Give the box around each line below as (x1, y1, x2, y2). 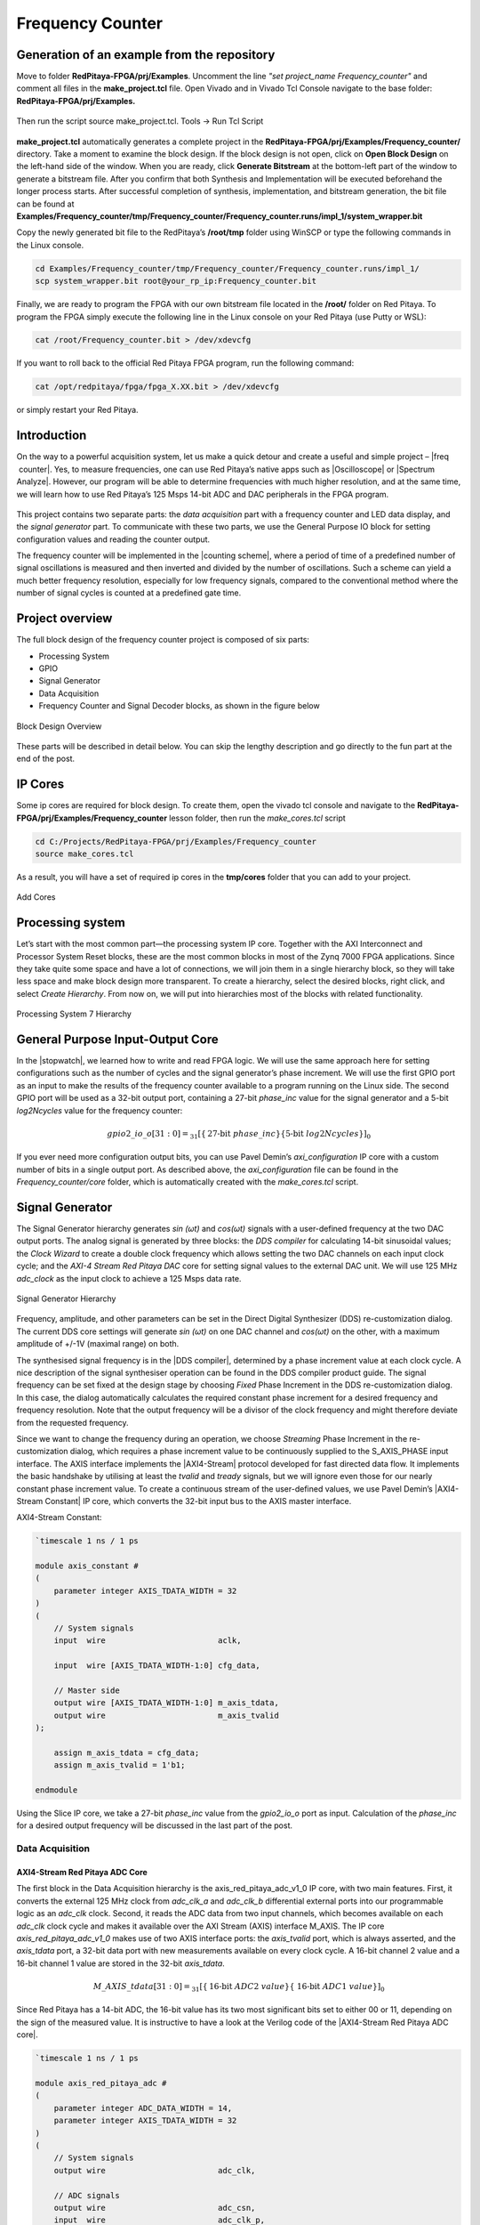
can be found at (16, 198, 75, 209)
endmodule (35, 1785, 78, 1795)
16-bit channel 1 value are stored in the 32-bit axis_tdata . (16, 1958, 226, 1969)
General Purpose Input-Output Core (16, 1032, 220, 1047)
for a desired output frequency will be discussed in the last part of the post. (16, 1820, 293, 1831)
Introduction (16, 428, 87, 443)
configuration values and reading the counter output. (16, 534, 211, 545)
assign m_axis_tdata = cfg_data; (53, 1747, 200, 1758)
